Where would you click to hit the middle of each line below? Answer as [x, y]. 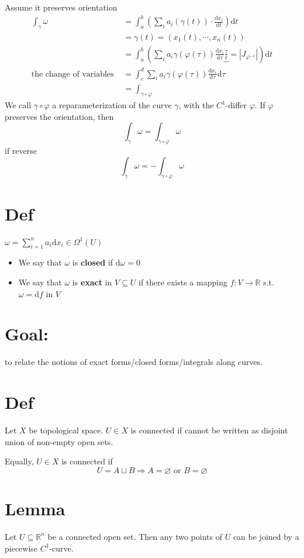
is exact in [92, 282]
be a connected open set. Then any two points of [135, 536]
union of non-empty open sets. [59, 441]
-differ [236, 105]
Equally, [19, 461]
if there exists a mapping [183, 282]
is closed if [93, 262]
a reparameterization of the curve [112, 105]
